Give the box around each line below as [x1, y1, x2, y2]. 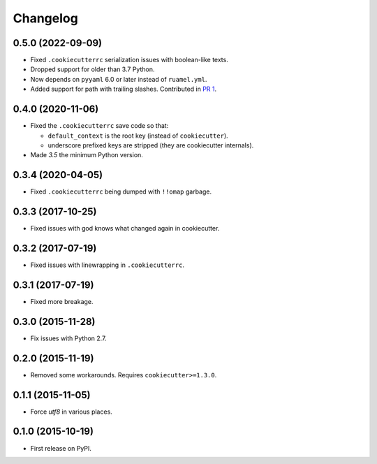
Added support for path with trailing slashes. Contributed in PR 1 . [30, 85, 217, 94]
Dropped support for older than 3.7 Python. [30, 65, 155, 73]
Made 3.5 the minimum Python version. [30, 151, 143, 159]
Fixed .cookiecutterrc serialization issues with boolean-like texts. [30, 56, 228, 64]
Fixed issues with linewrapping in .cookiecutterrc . [30, 261, 185, 269]
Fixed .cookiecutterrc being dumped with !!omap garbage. [30, 187, 212, 196]
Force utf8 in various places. [30, 407, 113, 416]
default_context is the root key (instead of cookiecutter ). [47, 131, 228, 140]
